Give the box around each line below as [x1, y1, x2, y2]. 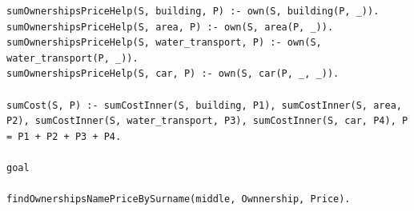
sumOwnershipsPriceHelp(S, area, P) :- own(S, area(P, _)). [6, 21, 334, 33]
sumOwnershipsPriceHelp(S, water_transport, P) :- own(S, [6, 37, 322, 49]
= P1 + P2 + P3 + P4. [6, 130, 122, 142]
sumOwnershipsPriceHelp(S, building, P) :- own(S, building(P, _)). [6, 6, 380, 17]
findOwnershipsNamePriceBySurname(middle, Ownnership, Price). [6, 193, 351, 205]
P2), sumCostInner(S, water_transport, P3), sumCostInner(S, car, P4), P [6, 115, 408, 127]
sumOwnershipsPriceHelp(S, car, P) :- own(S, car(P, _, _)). [6, 68, 340, 80]
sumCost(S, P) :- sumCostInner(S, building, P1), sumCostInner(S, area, [6, 99, 402, 111]
